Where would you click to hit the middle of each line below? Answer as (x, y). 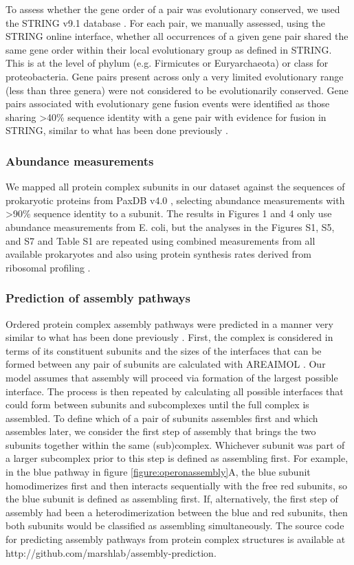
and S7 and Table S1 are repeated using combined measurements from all (161, 240)
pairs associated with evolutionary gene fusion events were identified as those (168, 103)
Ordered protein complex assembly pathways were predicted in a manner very (169, 323)
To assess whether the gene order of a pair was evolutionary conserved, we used (173, 9)
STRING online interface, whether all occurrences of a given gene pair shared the (177, 36)
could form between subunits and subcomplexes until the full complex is (157, 405)
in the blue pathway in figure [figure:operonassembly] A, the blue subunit (158, 472)
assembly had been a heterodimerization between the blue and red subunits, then (177, 512)
